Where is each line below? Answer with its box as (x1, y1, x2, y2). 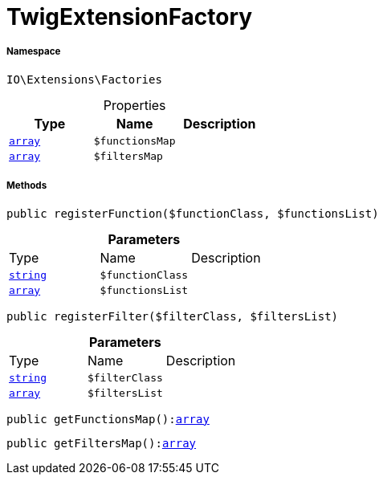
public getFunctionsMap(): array (6, 412, 210, 426)
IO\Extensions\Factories (6, 72, 162, 86)
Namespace (6, 46, 61, 58)
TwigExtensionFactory (6, 3, 253, 31)
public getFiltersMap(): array (6, 436, 197, 450)
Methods (6, 180, 47, 192)
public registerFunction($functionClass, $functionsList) (6, 206, 379, 220)
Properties (103, 96, 166, 113)
